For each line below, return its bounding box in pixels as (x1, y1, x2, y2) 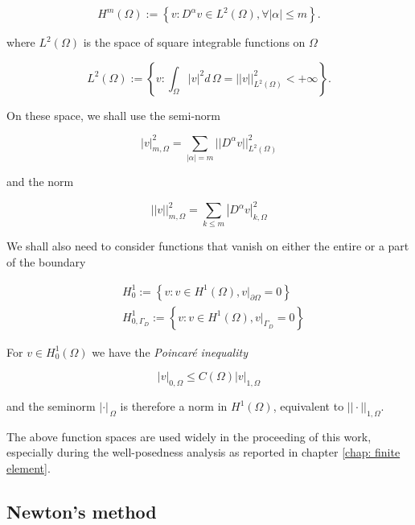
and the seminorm (6, 398, 96, 415)
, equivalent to (273, 398, 344, 415)
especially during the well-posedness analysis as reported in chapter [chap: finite (6, 444, 401, 461)
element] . (6, 460, 51, 477)
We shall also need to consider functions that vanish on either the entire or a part (6, 238, 409, 254)
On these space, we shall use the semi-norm (6, 106, 220, 123)
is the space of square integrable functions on (83, 34, 306, 50)
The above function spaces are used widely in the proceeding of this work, (6, 428, 372, 444)
